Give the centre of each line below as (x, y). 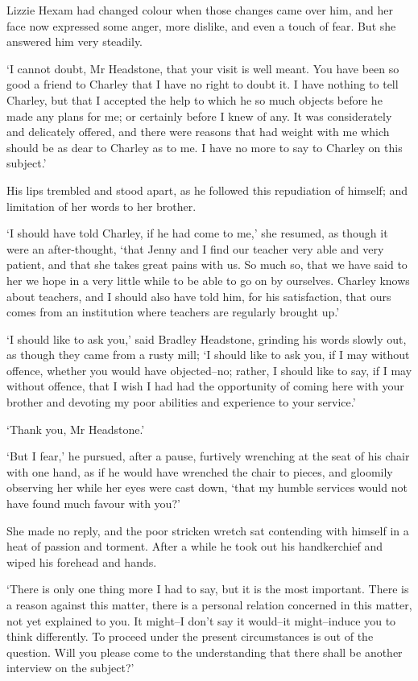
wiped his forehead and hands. (82, 561)
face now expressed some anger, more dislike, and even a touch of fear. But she (201, 25)
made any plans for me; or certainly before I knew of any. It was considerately (199, 116)
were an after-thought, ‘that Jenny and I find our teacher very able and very (195, 248)
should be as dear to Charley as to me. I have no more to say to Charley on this (205, 147)
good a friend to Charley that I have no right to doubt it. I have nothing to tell (203, 84)
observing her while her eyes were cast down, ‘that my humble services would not (207, 487)
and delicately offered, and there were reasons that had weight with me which (198, 132)
